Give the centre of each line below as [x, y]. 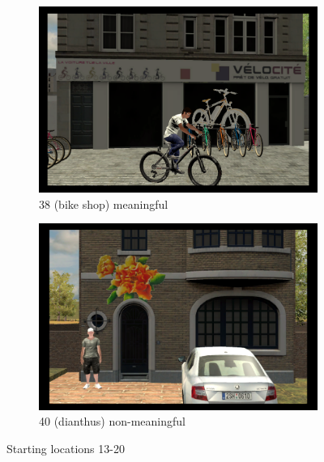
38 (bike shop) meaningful [104, 203]
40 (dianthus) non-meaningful [112, 421]
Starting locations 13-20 [66, 448]
